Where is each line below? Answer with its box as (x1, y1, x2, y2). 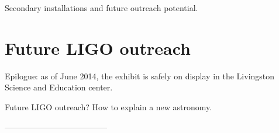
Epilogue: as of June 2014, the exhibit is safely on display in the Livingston (5, 69, 275, 82)
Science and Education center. (5, 81, 113, 93)
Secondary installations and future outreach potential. (5, 2, 198, 13)
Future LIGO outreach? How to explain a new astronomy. (5, 100, 212, 113)
